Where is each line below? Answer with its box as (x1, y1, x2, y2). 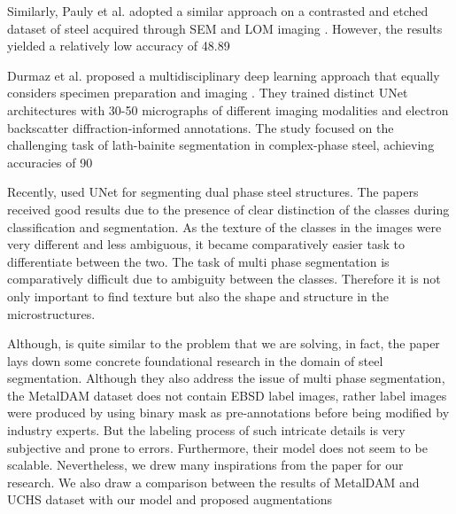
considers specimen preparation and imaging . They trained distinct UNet (7, 83, 408, 102)
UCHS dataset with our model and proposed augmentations (7, 490, 333, 509)
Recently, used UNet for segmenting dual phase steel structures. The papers (7, 183, 419, 201)
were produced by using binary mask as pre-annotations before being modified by (7, 403, 450, 422)
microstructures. (7, 304, 96, 323)
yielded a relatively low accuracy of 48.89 (7, 36, 230, 55)
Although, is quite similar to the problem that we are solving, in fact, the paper (7, 334, 440, 353)
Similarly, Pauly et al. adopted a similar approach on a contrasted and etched (7, 2, 429, 19)
